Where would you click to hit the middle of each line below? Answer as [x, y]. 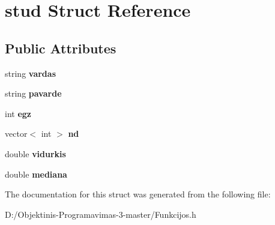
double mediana [36, 174]
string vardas [30, 73]
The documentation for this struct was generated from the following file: [138, 194]
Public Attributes [61, 48]
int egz [18, 113]
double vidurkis [35, 153]
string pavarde [33, 93]
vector [16, 133]
